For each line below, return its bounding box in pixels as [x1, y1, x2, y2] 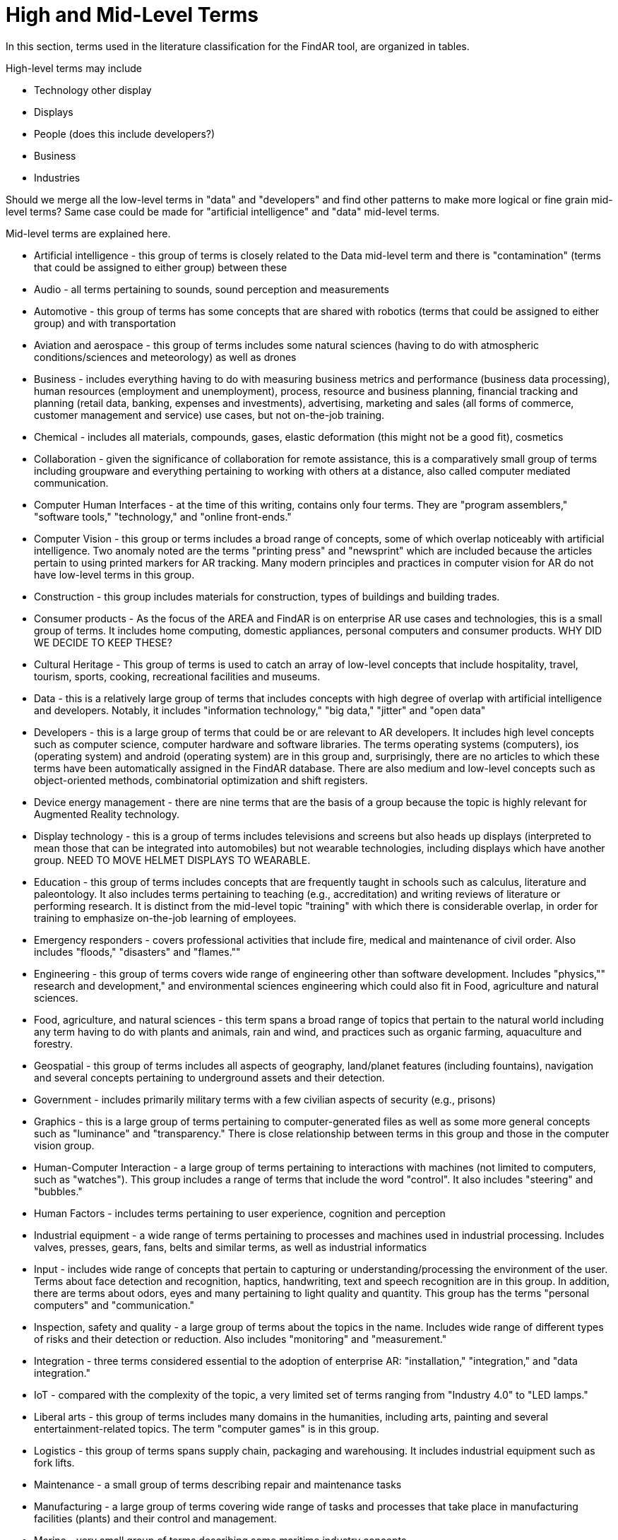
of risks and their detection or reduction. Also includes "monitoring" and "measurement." [34, 1332, 447, 1345]
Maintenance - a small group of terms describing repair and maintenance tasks [34, 1478, 402, 1491]
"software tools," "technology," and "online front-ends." [34, 510, 292, 523]
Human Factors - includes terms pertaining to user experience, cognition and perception [34, 1207, 446, 1219]
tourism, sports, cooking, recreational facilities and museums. [34, 670, 321, 682]
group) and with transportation [34, 316, 177, 329]
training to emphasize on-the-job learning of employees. [34, 911, 297, 924]
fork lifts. [34, 1456, 75, 1469]
